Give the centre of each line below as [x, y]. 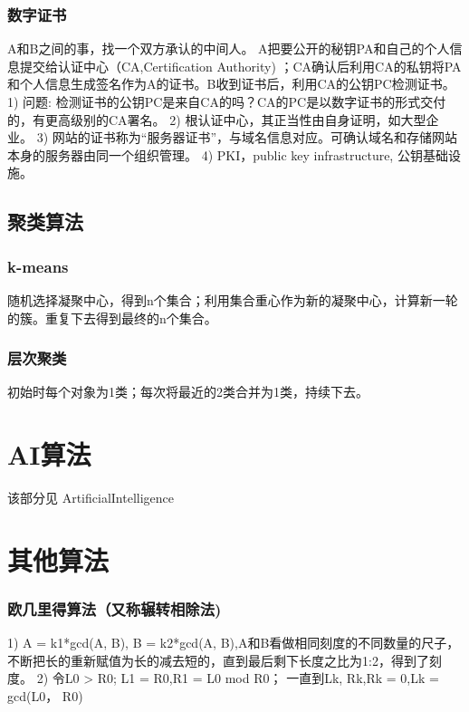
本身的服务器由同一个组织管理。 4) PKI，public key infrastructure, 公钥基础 [228, 154]
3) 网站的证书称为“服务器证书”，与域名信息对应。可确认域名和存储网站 [247, 137]
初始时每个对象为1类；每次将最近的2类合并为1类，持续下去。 [188, 392]
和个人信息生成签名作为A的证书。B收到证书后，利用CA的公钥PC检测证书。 [231, 84]
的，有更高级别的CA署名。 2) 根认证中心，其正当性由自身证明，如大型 [217, 119]
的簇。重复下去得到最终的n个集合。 [112, 318]
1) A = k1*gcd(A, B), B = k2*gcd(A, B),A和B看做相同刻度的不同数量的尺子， [234, 643]
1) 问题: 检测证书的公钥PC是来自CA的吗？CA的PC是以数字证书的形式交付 [227, 101]
